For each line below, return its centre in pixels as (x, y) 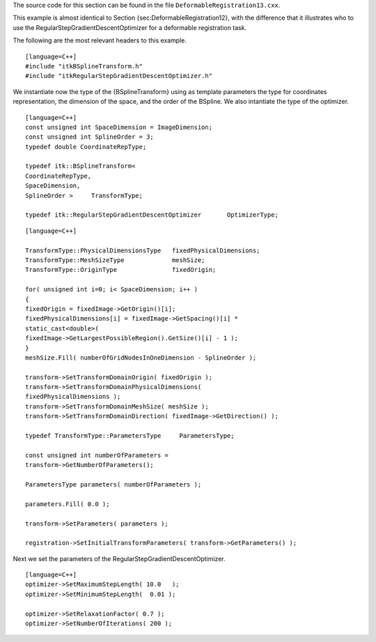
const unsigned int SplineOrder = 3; (90, 137)
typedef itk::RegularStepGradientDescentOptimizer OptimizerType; (152, 215)
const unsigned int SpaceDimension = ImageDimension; (119, 127)
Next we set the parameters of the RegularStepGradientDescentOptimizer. (119, 558)
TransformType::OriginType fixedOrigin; (121, 270)
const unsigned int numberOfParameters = (97, 455)
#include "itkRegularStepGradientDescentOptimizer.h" (119, 76)
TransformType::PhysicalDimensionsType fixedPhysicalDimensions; (143, 250)
